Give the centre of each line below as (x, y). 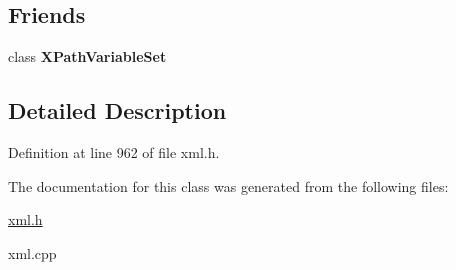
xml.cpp (32, 252)
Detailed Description (117, 110)
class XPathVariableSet (87, 56)
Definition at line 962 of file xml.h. (114, 152)
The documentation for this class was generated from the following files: (228, 185)
